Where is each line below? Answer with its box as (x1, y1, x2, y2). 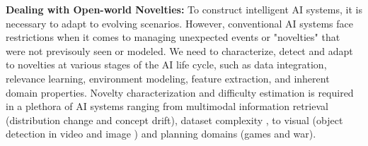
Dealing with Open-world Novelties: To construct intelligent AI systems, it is (6, 2, 362, 16)
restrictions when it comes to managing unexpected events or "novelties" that (6, 30, 340, 44)
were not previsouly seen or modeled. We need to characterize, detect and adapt (6, 43, 353, 58)
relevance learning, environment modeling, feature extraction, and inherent (6, 71, 330, 85)
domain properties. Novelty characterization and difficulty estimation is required (6, 85, 354, 99)
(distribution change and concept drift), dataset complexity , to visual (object (6, 112, 343, 127)
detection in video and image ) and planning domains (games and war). (6, 126, 316, 141)
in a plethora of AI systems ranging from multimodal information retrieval (6, 99, 328, 114)
